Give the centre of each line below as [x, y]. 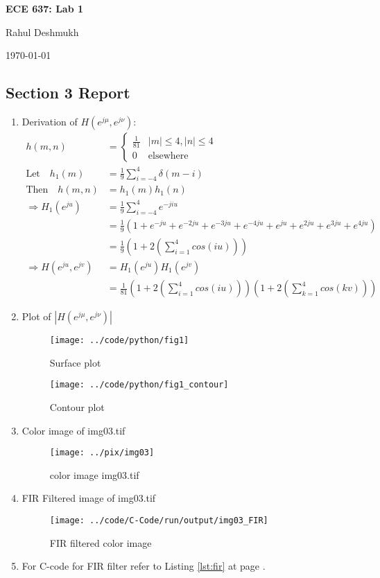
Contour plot [77, 406]
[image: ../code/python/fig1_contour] [139, 385]
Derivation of [50, 121]
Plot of [36, 316]
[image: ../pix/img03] [102, 453]
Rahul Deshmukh [42, 32]
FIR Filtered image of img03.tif [89, 498]
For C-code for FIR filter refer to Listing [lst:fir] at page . [144, 566]
